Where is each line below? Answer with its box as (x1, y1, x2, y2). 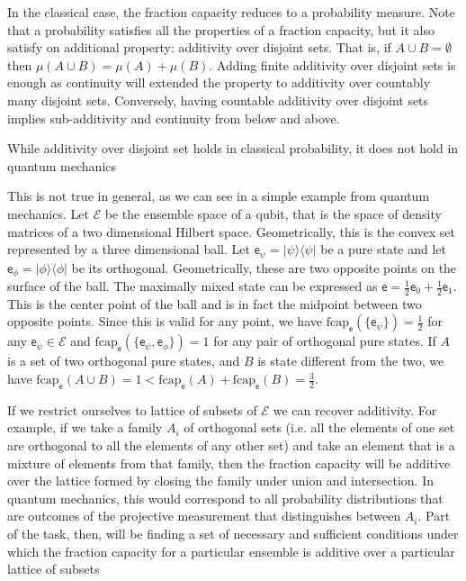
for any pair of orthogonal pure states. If (213, 331, 436, 350)
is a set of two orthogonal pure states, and (7, 351, 240, 370)
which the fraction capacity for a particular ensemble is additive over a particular (7, 541, 455, 560)
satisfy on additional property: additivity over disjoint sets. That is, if (7, 38, 391, 57)
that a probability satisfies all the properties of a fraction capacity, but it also (7, 20, 435, 39)
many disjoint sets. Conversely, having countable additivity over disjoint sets (7, 90, 429, 109)
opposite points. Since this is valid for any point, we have (7, 312, 322, 331)
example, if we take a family (7, 418, 163, 437)
